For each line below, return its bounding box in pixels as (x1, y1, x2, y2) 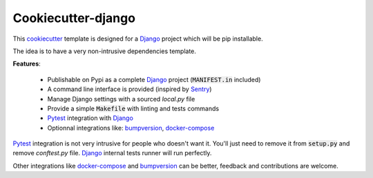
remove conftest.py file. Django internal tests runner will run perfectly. (12, 149, 212, 157)
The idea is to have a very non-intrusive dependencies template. (12, 47, 197, 55)
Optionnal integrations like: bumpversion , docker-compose (47, 123, 215, 132)
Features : (12, 59, 41, 68)
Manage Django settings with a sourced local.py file (47, 95, 195, 103)
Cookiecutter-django (12, 10, 136, 26)
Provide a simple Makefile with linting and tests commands (47, 104, 220, 112)
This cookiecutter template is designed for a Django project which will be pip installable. (12, 34, 263, 43)
